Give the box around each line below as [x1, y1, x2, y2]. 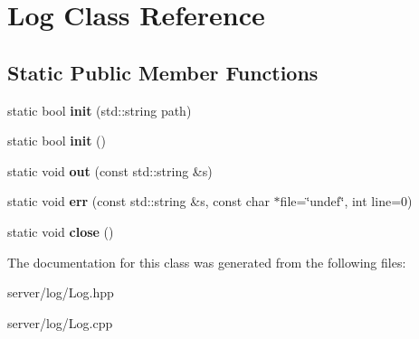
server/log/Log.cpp [7, 313, 113, 332]
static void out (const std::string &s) [7, 161, 213, 180]
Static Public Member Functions [7, 58, 319, 86]
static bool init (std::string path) [7, 100, 192, 119]
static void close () [7, 221, 114, 240]
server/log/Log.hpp [7, 283, 114, 302]
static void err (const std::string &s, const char [7, 192, 270, 211]
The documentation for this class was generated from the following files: [7, 252, 406, 271]
